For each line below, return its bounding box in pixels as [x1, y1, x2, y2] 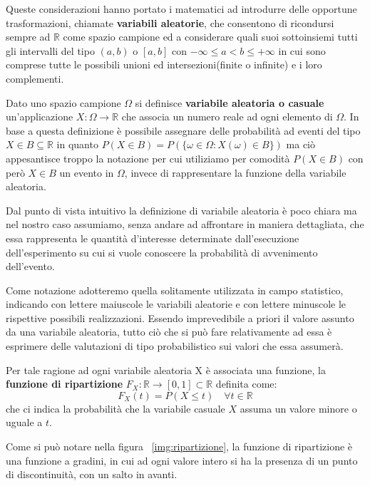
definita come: [215, 376, 277, 391]
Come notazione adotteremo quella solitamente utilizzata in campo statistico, [6, 282, 344, 297]
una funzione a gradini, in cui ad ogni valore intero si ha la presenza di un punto [6, 453, 358, 467]
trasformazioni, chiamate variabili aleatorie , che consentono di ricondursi [6, 15, 334, 30]
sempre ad [6, 29, 51, 44]
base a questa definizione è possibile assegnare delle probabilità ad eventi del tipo [6, 123, 361, 138]
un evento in [59, 165, 114, 180]
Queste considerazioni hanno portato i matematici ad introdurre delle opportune [6, 1, 357, 16]
